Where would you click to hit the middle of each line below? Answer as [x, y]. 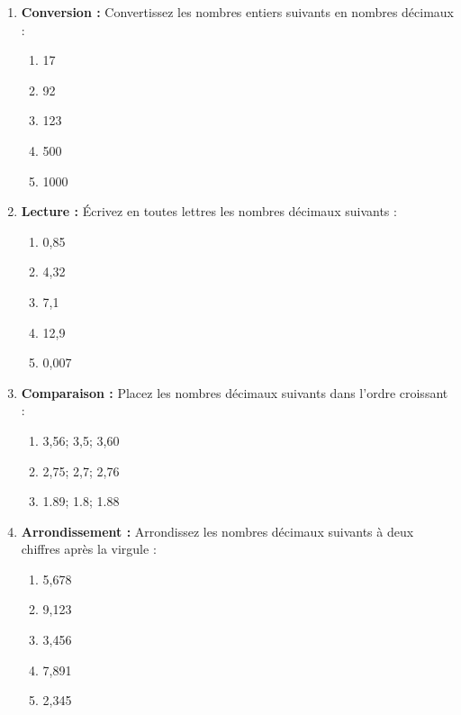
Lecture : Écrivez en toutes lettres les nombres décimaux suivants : [209, 211]
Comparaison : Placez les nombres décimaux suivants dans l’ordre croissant [235, 392]
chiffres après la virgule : [89, 549]
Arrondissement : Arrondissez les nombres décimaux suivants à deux [217, 531]
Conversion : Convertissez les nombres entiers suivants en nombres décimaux [238, 12]
